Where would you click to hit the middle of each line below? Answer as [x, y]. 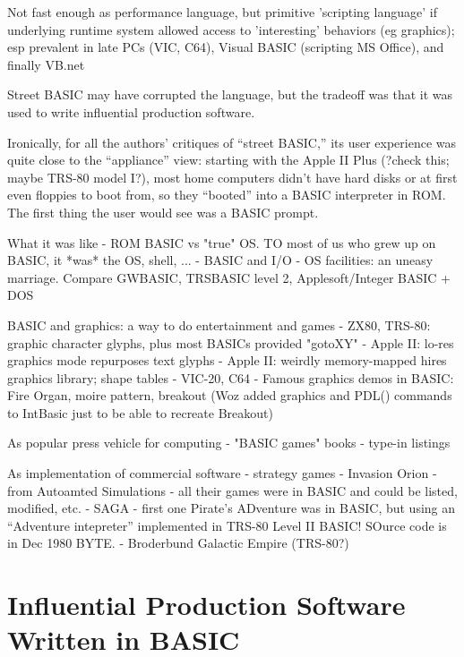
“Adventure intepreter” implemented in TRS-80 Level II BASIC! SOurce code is [227, 525]
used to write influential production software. [131, 111]
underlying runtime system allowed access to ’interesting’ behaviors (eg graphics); [231, 29]
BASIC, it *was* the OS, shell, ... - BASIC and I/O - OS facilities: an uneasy [220, 260]
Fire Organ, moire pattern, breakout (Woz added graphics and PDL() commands [230, 395]
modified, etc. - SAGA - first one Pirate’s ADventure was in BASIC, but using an [232, 508]
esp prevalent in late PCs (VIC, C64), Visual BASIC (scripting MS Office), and [226, 47]
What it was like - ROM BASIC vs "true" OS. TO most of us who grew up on [222, 242]
